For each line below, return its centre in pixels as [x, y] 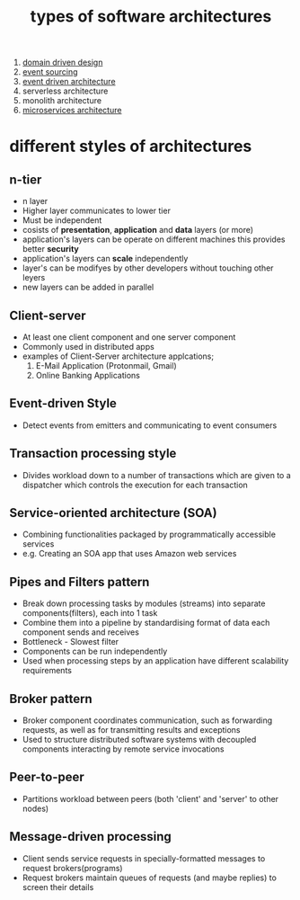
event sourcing [50, 72]
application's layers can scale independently [105, 259]
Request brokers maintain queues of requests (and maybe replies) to [149, 878]
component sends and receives [80, 632]
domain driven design [62, 62]
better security [50, 249]
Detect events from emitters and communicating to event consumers [150, 425]
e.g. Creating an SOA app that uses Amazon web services [129, 554]
